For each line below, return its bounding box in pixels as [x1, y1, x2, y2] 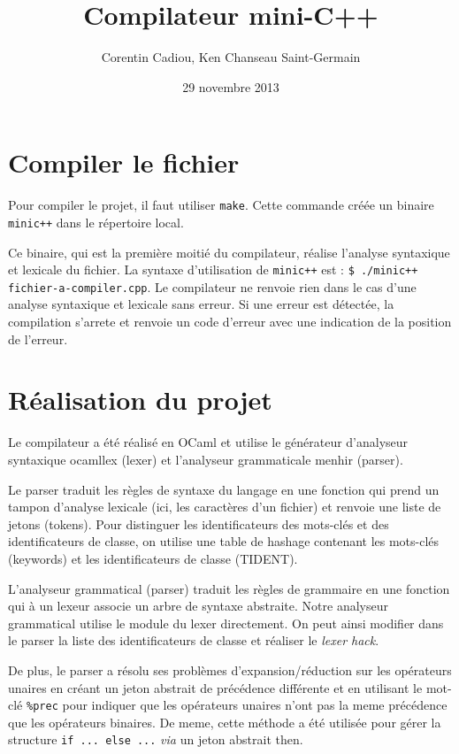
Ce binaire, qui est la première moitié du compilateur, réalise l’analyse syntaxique [8, 242, 450, 261]
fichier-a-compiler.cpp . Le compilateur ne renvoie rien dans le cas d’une [8, 277, 417, 296]
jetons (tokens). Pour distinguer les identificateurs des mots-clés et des [8, 514, 389, 533]
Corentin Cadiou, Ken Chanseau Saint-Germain [101, 48, 361, 66]
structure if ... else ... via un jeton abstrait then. [8, 730, 303, 749]
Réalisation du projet [8, 381, 272, 418]
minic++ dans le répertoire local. [8, 212, 184, 231]
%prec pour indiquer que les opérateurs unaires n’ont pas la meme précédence [27, 696, 448, 714]
